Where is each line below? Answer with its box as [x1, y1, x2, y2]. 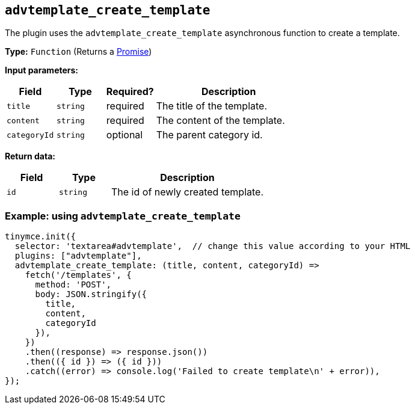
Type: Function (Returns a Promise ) [5, 46, 152, 57]
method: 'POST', [35, 280, 112, 290]
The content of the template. [156, 114, 285, 127]
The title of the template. [156, 100, 268, 112]
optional [106, 129, 143, 141]
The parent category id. [156, 129, 263, 141]
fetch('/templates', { [25, 270, 132, 280]
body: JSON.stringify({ [35, 289, 147, 300]
